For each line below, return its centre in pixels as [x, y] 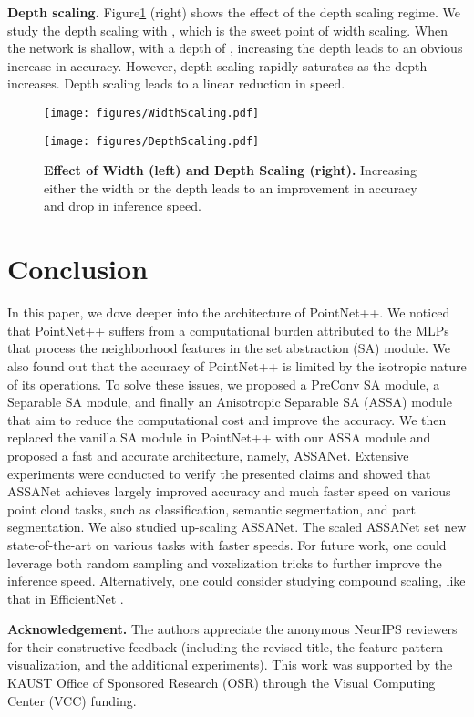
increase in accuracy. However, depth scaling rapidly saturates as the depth [217, 65]
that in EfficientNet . [66, 598]
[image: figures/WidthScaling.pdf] [152, 113]
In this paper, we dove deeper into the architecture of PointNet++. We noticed [229, 312]
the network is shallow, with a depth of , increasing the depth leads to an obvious [235, 48]
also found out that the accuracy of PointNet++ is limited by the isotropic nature [237, 365]
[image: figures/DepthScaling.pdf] [152, 141]
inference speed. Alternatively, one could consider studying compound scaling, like [237, 581]
